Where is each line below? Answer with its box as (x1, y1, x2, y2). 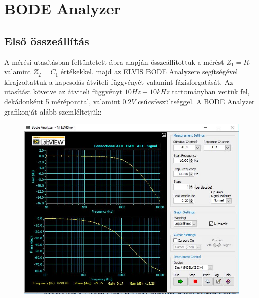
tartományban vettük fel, (172, 86, 250, 97)
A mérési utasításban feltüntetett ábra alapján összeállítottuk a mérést (4, 56, 224, 67)
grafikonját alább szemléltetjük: (4, 106, 102, 117)
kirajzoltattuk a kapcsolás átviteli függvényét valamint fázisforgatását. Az (4, 76, 233, 87)
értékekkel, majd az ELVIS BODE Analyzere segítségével (60, 66, 238, 77)
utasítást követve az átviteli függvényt (4, 86, 123, 97)
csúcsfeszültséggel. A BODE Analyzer (138, 96, 255, 106)
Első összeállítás (4, 32, 89, 48)
